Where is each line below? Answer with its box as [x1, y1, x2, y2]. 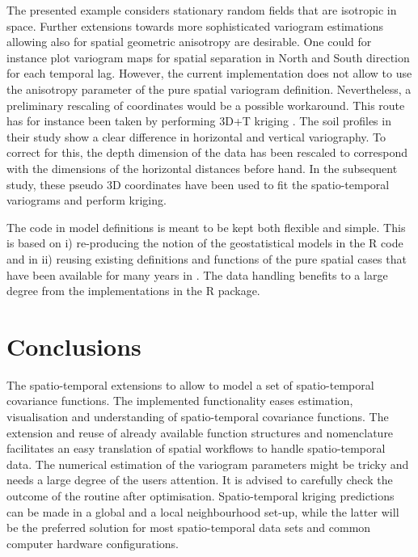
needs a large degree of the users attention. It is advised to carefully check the [6, 471, 393, 488]
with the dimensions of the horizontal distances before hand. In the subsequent [6, 159, 398, 176]
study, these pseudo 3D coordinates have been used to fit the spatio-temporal [6, 175, 390, 192]
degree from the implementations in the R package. [6, 282, 260, 299]
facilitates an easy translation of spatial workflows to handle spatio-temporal [6, 440, 386, 457]
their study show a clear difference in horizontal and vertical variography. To [6, 128, 386, 145]
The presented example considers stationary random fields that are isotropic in [6, 2, 397, 18]
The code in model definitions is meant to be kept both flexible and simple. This [6, 218, 406, 235]
